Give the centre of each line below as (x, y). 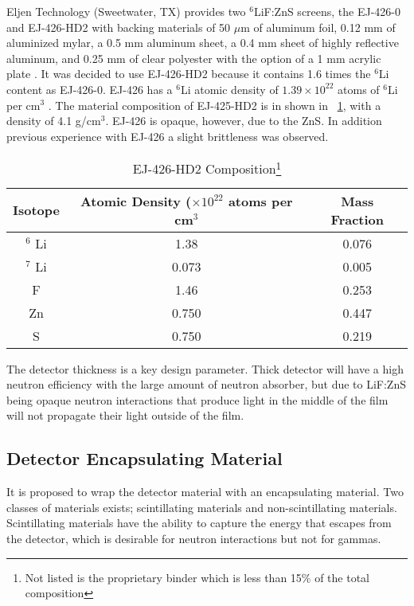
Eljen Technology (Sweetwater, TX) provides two (126, 11)
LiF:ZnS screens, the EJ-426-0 (327, 11)
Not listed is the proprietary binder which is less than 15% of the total (197, 577)
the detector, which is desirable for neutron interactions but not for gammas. (194, 539)
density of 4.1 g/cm (54, 121)
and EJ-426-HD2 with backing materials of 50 (119, 27)
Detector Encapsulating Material (145, 458)
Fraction (357, 219)
